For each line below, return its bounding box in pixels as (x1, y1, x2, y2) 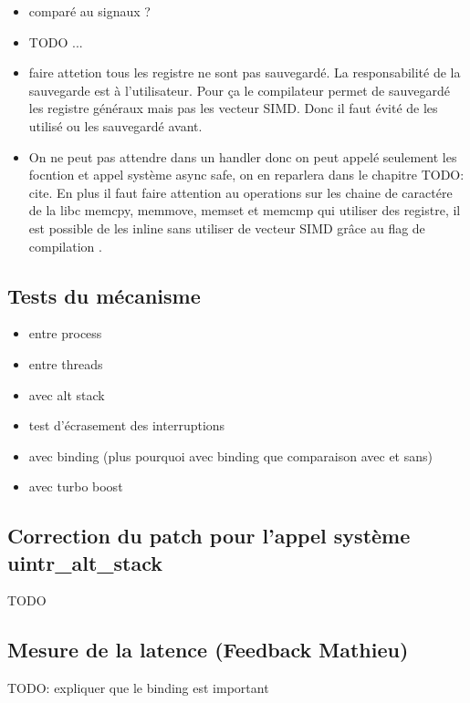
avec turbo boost (28, 477, 123, 496)
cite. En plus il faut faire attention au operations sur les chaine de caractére (28, 182, 453, 202)
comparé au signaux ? (28, 2, 151, 20)
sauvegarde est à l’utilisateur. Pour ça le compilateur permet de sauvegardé (28, 80, 450, 99)
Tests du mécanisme (7, 281, 201, 309)
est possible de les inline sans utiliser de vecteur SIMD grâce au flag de (28, 218, 425, 237)
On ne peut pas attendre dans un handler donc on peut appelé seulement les (28, 147, 457, 166)
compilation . (28, 236, 102, 255)
